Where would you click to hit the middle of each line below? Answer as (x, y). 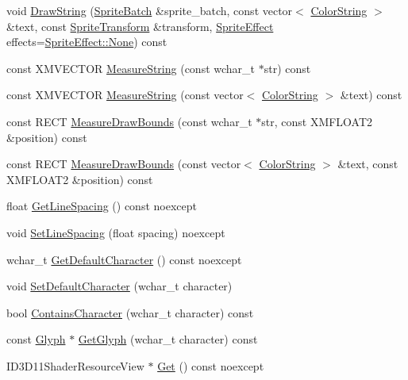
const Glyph (36, 339)
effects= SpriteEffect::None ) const (87, 42)
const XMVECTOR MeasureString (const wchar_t (131, 68)
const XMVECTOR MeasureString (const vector (125, 95)
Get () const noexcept (211, 365)
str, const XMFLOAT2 (317, 121)
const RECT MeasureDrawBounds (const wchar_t (129, 121)
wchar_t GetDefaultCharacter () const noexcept (124, 259)
